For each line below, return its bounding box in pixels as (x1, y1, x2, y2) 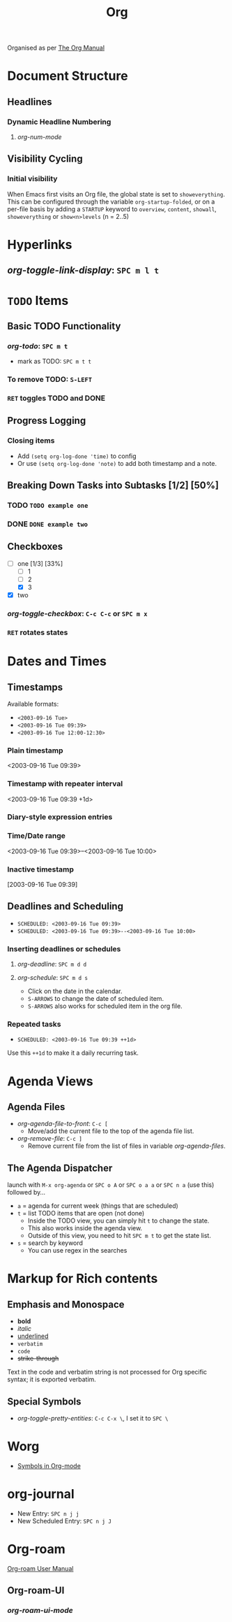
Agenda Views (7, 1073, 93, 1089)
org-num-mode (17, 133, 62, 141)
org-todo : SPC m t (7, 341, 68, 350)
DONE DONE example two (7, 519, 88, 529)
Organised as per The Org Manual (7, 43, 105, 52)
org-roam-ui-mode (7, 1606, 73, 1616)
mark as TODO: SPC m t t (17, 357, 92, 366)
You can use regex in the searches (27, 1246, 127, 1255)
